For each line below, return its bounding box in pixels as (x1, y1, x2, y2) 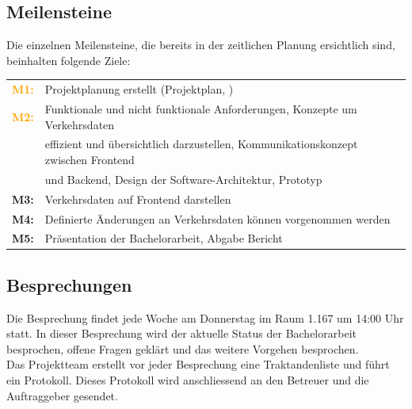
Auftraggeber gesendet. (6, 387, 118, 403)
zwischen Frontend (44, 151, 135, 168)
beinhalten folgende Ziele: (6, 52, 131, 68)
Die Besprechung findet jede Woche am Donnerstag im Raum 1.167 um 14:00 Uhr (6, 309, 404, 326)
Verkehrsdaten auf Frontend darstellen (44, 190, 231, 207)
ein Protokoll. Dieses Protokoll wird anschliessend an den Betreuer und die (6, 372, 369, 388)
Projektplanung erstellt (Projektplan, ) (44, 81, 234, 97)
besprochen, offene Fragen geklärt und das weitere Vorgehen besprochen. (6, 340, 359, 357)
